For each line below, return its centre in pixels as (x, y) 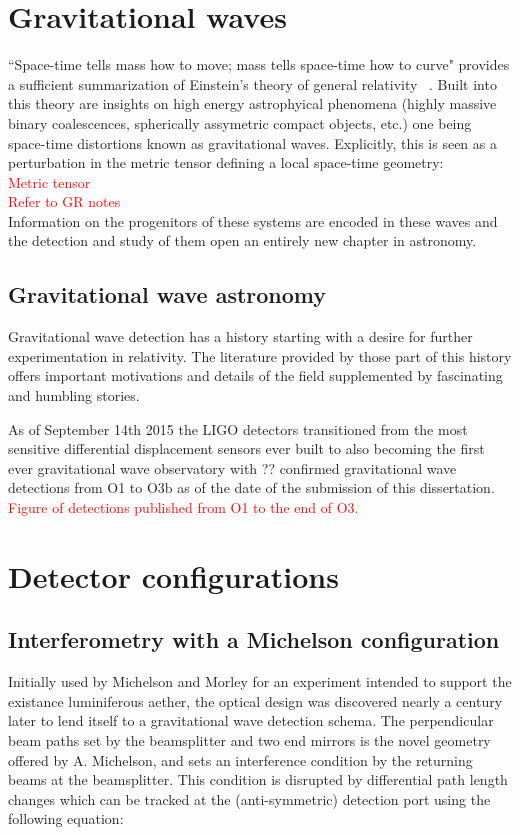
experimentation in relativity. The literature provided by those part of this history (260, 355)
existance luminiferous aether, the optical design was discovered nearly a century (255, 700)
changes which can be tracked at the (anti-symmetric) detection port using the (249, 798)
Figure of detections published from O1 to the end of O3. (183, 507)
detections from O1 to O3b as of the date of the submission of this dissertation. (251, 487)
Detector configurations (173, 575)
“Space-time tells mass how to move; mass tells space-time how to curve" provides (259, 64)
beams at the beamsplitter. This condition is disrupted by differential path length (258, 779)
